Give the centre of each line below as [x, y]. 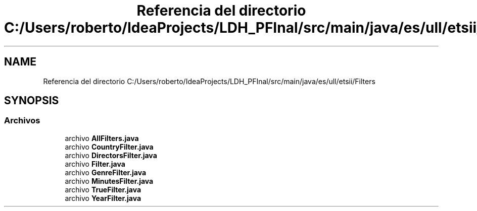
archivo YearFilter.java [103, 198]
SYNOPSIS [32, 101]
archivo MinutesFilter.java [109, 181]
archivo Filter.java [95, 164]
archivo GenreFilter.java [106, 172]
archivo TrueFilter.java [103, 189]
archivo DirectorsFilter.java [111, 155]
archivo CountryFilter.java [109, 147]
